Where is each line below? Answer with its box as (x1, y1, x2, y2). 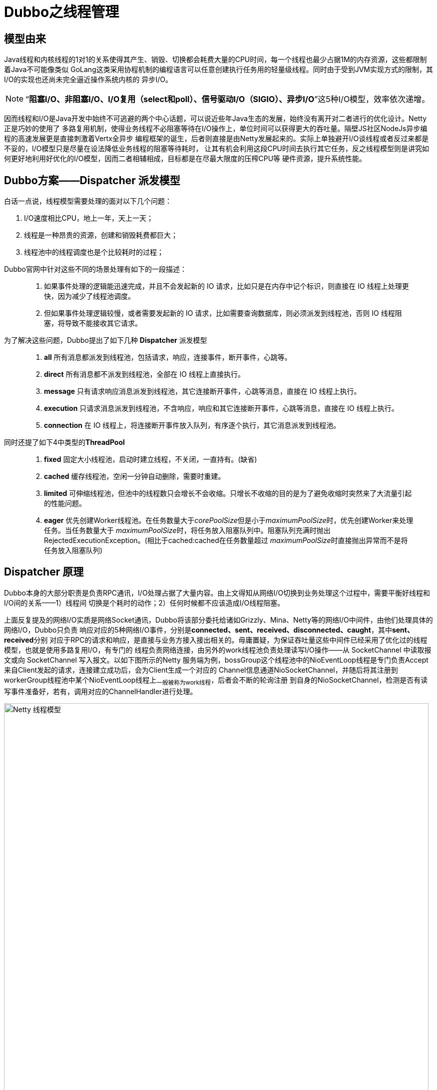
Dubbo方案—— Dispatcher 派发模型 (4, 174, 180, 187)
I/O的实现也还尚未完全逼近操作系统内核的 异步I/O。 (4, 75, 172, 84)
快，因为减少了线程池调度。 (44, 292, 135, 301)
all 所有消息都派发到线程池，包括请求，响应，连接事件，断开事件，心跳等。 (44, 353, 292, 362)
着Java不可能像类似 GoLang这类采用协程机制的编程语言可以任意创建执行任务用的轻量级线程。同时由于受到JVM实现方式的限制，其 (4, 65, 434, 74)
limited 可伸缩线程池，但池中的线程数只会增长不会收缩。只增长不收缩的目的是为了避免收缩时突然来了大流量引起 (44, 489, 412, 498)
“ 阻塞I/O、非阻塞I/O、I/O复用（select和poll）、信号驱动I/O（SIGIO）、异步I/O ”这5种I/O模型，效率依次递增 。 (25, 94, 430, 105)
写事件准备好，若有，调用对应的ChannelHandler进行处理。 (4, 687, 197, 696)
